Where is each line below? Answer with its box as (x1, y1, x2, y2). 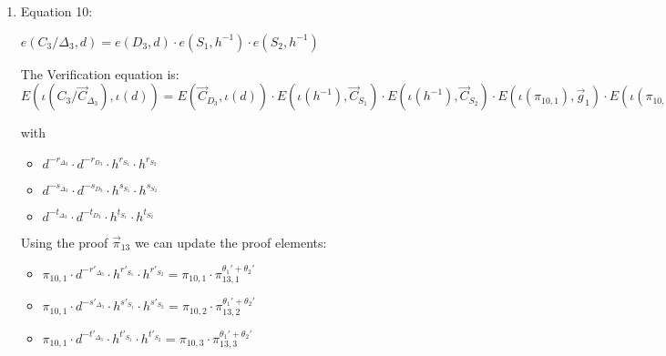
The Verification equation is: (20, 64, 179, 83)
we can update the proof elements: (134, 232, 327, 251)
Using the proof (20, 232, 108, 251)
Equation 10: (20, 2, 93, 20)
